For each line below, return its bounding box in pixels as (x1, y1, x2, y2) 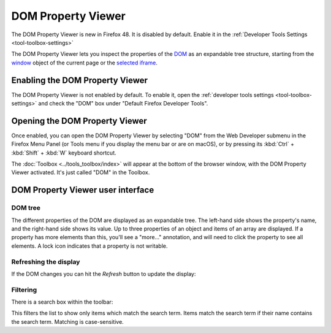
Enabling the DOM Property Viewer (11, 75, 148, 85)
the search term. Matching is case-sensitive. (11, 318, 124, 325)
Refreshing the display (11, 258, 80, 266)
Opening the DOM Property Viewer (11, 115, 147, 126)
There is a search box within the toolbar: (11, 298, 113, 306)
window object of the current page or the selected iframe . (11, 59, 158, 66)
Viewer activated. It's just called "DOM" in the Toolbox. (11, 169, 150, 176)
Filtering (11, 285, 37, 294)
